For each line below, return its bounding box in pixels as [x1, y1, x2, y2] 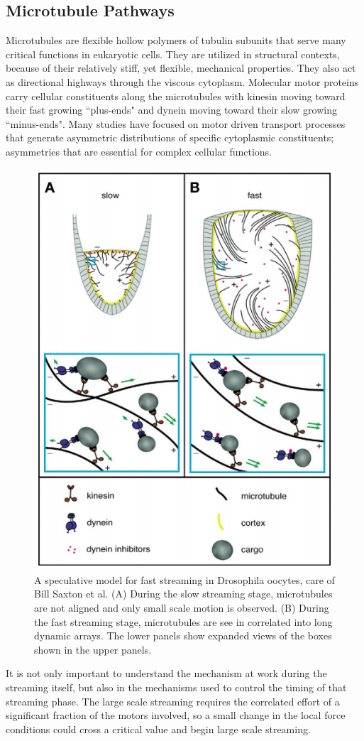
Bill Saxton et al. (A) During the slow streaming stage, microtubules [34, 586, 333, 601]
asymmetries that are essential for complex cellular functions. [6, 144, 272, 158]
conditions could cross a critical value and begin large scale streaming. [6, 721, 311, 736]
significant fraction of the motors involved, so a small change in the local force [6, 708, 346, 723]
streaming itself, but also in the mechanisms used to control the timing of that [6, 680, 347, 695]
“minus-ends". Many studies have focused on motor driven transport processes [6, 116, 346, 131]
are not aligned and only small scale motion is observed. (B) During [34, 600, 329, 615]
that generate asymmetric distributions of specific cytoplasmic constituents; [6, 130, 334, 145]
